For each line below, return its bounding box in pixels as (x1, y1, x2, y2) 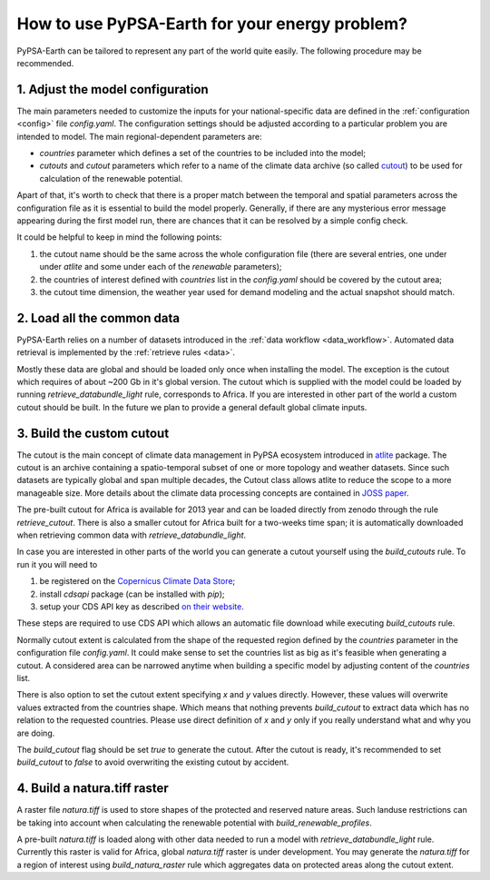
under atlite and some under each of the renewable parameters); (39, 262, 282, 272)
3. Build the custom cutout (16, 425, 170, 440)
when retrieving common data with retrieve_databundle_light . (16, 529, 247, 540)
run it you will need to (16, 559, 98, 569)
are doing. (16, 727, 55, 738)
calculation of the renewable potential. (39, 173, 183, 183)
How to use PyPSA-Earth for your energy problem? (16, 14, 408, 34)
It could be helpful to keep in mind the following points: (16, 232, 222, 242)
